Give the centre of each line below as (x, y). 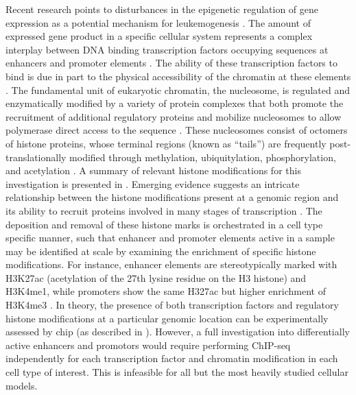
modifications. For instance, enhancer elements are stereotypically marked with (171, 264)
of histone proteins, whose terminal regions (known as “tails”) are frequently (166, 143)
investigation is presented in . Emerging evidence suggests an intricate (153, 183)
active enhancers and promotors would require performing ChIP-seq (148, 345)
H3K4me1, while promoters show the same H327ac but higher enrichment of (166, 291)
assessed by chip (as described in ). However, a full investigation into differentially (178, 332)
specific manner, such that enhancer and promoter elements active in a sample (170, 238)
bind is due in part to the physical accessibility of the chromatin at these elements (178, 76)
